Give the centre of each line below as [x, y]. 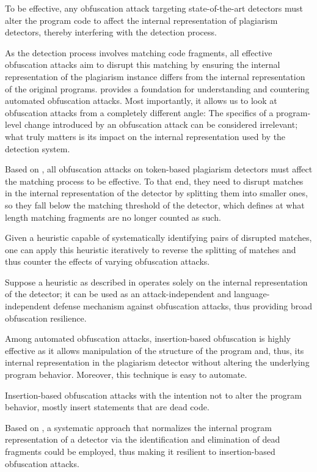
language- [252, 294]
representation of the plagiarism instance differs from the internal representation [155, 76]
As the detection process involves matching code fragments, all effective [139, 52]
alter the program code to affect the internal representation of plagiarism [141, 20]
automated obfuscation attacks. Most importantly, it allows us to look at [141, 101]
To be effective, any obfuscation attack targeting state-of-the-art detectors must [154, 8]
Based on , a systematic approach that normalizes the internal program [139, 427]
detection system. [38, 148]
